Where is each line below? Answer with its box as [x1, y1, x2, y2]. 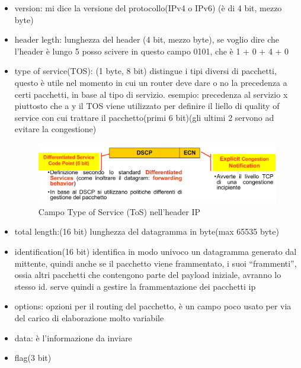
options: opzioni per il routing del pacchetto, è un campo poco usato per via [14, 300, 292, 312]
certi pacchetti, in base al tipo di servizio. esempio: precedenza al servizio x [14, 88, 288, 100]
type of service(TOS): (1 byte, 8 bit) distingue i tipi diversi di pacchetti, [14, 65, 277, 77]
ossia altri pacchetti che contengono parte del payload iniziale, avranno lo [14, 268, 281, 281]
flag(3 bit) [14, 351, 52, 364]
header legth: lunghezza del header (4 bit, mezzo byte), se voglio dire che [14, 33, 280, 46]
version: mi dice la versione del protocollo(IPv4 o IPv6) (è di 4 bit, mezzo [14, 2, 282, 14]
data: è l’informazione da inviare [14, 331, 132, 344]
